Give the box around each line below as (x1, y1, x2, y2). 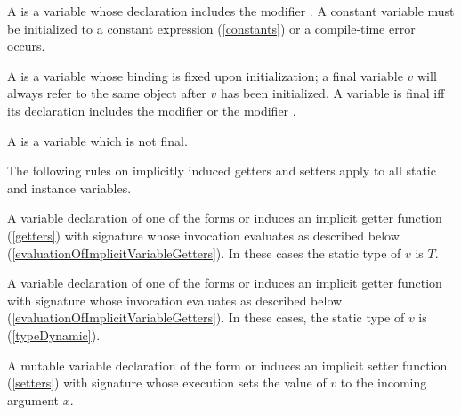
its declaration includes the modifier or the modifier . (7, 101, 296, 119)
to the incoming (340, 373, 427, 392)
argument (7, 390, 59, 409)
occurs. (7, 37, 45, 55)
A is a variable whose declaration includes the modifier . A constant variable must (7, 2, 455, 20)
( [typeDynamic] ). (7, 325, 101, 344)
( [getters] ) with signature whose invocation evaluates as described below (7, 225, 400, 244)
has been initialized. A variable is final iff (220, 84, 445, 102)
